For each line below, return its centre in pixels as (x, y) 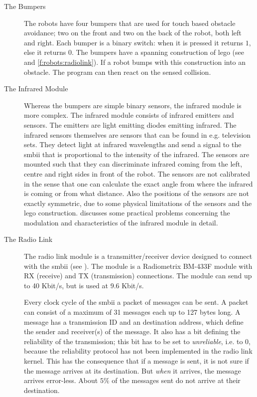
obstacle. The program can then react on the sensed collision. (118, 72)
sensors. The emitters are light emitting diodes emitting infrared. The (130, 124)
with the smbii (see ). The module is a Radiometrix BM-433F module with (138, 266)
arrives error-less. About (61, 380)
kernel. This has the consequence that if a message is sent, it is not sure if (136, 361)
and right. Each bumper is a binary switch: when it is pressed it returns (133, 42)
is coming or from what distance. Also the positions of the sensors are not (136, 193)
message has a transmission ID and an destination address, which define (134, 321)
